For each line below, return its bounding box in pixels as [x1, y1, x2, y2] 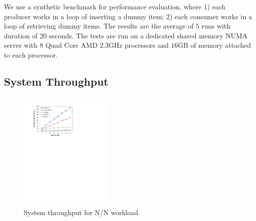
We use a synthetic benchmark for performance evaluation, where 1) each [4, 1, 226, 11]
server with [4, 40, 37, 50]
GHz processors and [109, 40, 169, 50]
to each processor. [4, 49, 58, 60]
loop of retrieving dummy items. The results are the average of [4, 21, 194, 31]
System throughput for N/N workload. [24, 207, 140, 217]
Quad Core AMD [45, 40, 98, 50]
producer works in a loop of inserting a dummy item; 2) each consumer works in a [4, 11, 252, 21]
